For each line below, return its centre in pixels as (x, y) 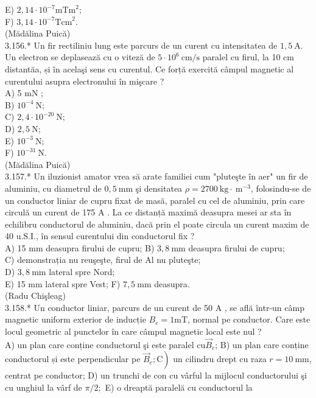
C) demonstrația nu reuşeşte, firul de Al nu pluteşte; (103, 260)
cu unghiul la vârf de (44, 387)
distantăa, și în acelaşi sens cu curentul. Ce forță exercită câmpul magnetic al (149, 68)
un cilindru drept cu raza (220, 359)
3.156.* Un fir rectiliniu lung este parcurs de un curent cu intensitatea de (141, 45)
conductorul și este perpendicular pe (73, 359)
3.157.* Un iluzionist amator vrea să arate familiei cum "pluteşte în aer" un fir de (156, 176)
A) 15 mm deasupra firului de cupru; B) (80, 247)
